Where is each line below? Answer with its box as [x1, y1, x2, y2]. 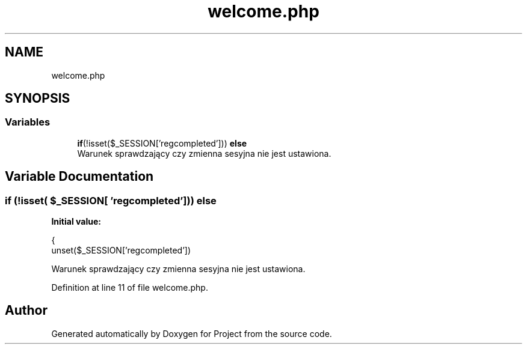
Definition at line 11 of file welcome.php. [51, 282, 208, 293]
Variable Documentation [5, 169, 154, 184]
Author [5, 303, 48, 318]
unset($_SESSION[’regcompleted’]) [51, 245, 191, 256]
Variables [5, 116, 51, 129]
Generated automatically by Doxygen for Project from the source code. [51, 328, 332, 339]
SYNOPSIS [5, 91, 70, 106]
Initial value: [51, 216, 101, 227]
